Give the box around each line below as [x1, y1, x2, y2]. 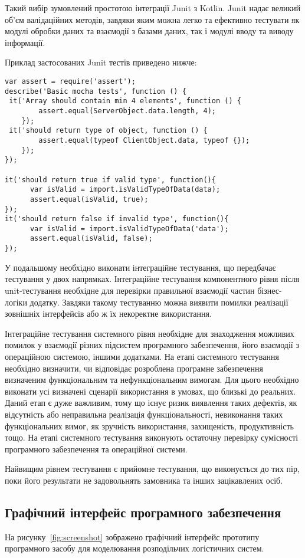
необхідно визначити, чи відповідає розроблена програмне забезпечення [5, 362, 263, 374]
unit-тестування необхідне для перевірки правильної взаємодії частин [5, 284, 255, 296]
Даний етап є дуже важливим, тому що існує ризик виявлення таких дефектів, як [5, 396, 297, 409]
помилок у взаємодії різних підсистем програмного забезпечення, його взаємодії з [5, 339, 299, 351]
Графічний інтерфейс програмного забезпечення [5, 503, 281, 521]
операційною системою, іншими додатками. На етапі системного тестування [5, 350, 279, 362]
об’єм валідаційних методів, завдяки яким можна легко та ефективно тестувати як [5, 13, 300, 25]
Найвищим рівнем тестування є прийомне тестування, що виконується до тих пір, [5, 462, 300, 475]
